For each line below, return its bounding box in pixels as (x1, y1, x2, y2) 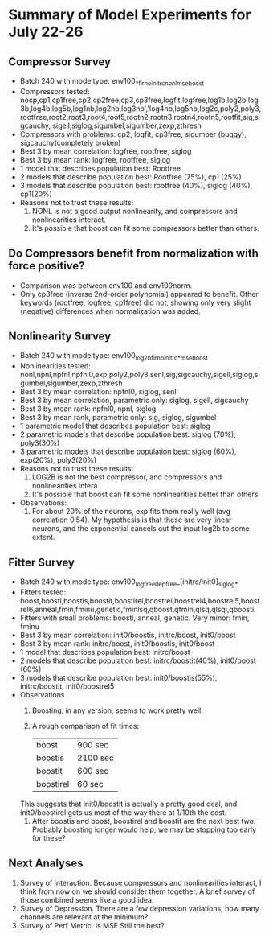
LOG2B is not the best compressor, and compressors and (31, 472, 222, 482)
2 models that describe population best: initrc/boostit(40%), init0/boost (19, 656, 257, 665)
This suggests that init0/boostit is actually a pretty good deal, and (19, 799, 238, 808)
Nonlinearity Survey (8, 330, 112, 343)
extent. (31, 533, 55, 542)
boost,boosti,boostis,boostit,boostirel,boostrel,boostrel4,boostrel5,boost (19, 595, 260, 605)
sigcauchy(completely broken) (19, 138, 121, 147)
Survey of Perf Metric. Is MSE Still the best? (19, 920, 165, 930)
